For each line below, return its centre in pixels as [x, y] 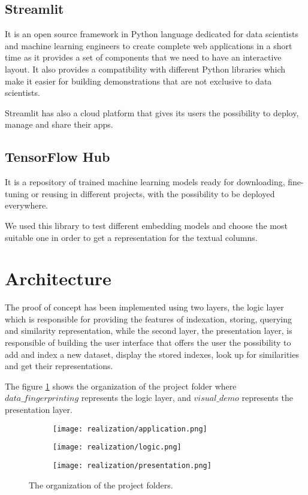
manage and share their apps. [59, 124]
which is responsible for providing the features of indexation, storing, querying [149, 319]
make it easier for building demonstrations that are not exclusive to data [138, 81]
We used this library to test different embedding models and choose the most [146, 225]
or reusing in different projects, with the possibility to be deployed [153, 193]
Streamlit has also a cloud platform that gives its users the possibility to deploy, [152, 112]
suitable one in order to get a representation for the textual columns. [131, 237]
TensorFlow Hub [58, 157]
